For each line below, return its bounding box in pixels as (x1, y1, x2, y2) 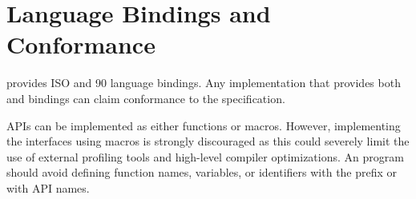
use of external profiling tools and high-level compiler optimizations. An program (6, 148, 404, 165)
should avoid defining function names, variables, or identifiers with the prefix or (6, 164, 398, 181)
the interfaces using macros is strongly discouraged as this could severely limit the (6, 133, 410, 149)
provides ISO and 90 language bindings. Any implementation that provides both (6, 74, 401, 91)
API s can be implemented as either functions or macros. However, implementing (6, 117, 401, 133)
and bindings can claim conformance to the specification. (6, 90, 285, 106)
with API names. (6, 179, 90, 196)
